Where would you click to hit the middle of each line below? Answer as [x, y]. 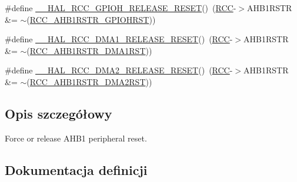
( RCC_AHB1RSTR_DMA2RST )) [89, 81]
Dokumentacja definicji [76, 169]
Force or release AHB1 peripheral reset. [76, 138]
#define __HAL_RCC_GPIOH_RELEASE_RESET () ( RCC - [121, 8]
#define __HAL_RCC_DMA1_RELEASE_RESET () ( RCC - [119, 39]
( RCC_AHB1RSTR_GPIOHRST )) [91, 19]
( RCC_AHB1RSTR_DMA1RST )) [89, 50]
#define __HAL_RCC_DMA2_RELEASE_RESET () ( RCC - [119, 70]
